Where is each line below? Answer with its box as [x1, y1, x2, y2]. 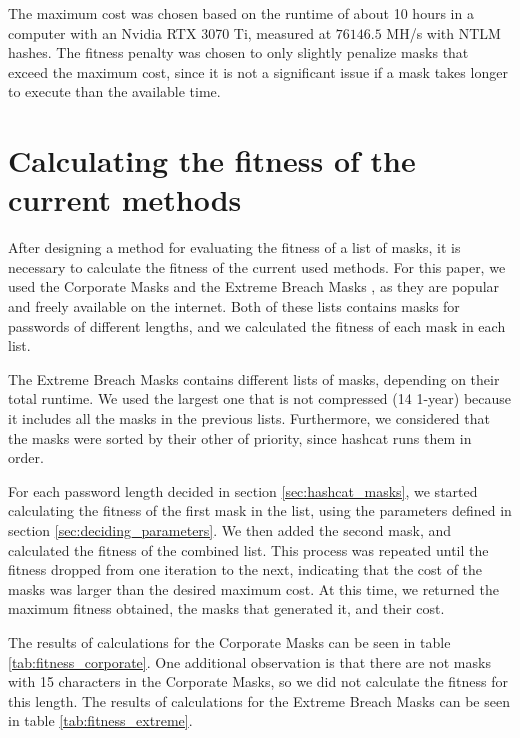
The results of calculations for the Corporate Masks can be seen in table [8, 631, 451, 652]
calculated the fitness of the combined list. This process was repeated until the [8, 539, 489, 560]
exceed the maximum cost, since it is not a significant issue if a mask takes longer [8, 61, 508, 82]
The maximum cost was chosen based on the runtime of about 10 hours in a [8, 3, 474, 23]
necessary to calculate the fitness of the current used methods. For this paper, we [8, 256, 506, 277]
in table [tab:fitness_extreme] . [8, 710, 193, 731]
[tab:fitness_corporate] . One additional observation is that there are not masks [8, 651, 491, 672]
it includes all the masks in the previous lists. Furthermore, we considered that [8, 408, 490, 429]
